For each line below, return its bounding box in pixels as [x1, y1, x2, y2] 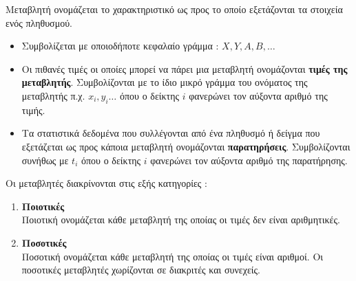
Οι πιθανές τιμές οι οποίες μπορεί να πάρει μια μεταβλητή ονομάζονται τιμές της [21, 61, 348, 76]
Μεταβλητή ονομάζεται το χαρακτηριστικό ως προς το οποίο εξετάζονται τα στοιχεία [6, 2, 343, 16]
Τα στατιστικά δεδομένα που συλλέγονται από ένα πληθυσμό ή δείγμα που [21, 126, 320, 140]
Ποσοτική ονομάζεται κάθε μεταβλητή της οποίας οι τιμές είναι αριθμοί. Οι [21, 249, 324, 263]
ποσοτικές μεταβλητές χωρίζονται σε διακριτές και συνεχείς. [21, 262, 260, 277]
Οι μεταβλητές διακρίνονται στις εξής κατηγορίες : [6, 176, 207, 190]
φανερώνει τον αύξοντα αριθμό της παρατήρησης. [150, 153, 348, 167]
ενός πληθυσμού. [6, 15, 72, 30]
